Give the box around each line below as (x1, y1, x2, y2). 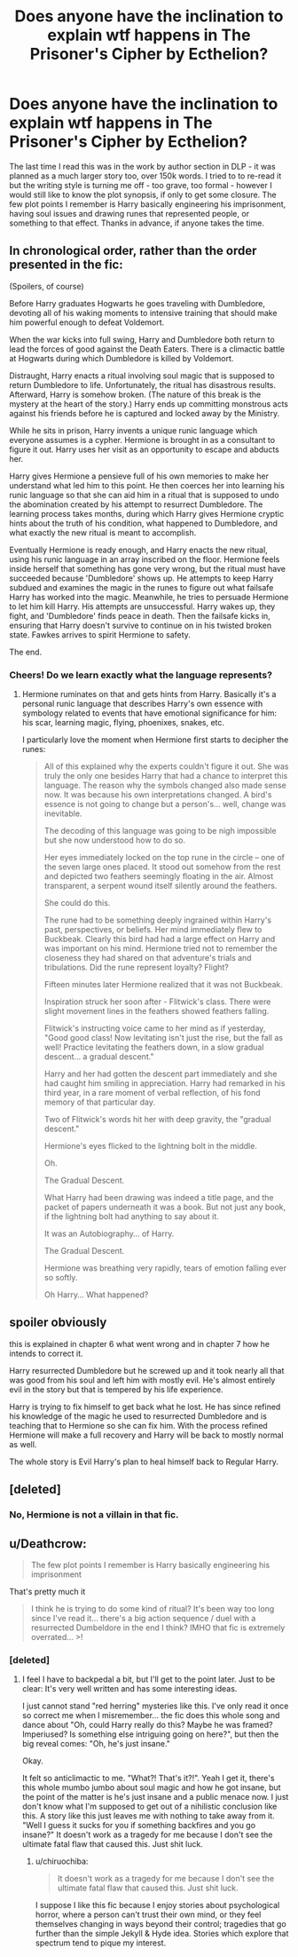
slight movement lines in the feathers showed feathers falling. (43, 1006, 270, 1017)
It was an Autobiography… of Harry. (43, 1228, 175, 1240)
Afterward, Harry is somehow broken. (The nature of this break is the (9, 389, 262, 400)
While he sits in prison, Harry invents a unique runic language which (9, 424, 258, 436)
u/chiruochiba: (35, 1856, 89, 1866)
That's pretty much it (9, 1586, 86, 1596)
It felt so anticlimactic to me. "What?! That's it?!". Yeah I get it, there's (21, 1773, 275, 1784)
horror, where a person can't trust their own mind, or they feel (35, 1909, 262, 1920)
